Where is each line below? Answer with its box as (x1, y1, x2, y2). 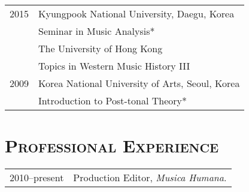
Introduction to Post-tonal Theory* (38, 94, 187, 107)
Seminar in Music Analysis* (38, 24, 155, 38)
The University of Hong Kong (38, 41, 163, 55)
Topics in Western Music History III (38, 59, 190, 73)
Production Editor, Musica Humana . (73, 170, 227, 185)
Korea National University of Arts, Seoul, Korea (38, 76, 240, 90)
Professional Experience (5, 133, 219, 158)
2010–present (10, 170, 64, 185)
